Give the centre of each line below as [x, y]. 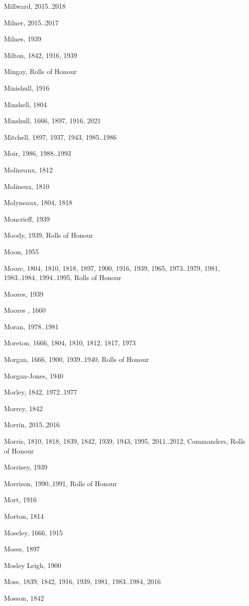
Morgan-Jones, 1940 [34, 375]
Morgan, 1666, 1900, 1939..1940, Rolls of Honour [76, 359]
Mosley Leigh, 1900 [33, 565]
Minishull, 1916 [27, 87]
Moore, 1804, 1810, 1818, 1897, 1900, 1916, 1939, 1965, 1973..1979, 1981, [112, 268]
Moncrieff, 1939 [27, 218]
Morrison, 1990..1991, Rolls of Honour [61, 483]
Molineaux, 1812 [28, 169]
